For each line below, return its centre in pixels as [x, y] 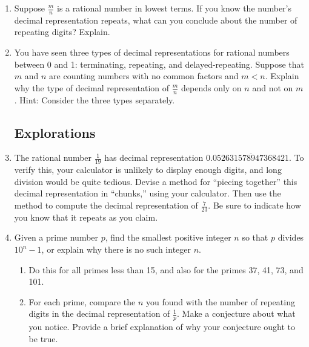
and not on [273, 87]
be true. [43, 338]
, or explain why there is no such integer [116, 249]
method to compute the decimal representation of [106, 205]
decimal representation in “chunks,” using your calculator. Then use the [148, 193]
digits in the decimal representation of [99, 313]
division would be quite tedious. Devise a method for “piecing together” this [156, 181]
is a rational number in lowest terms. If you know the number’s [174, 8]
